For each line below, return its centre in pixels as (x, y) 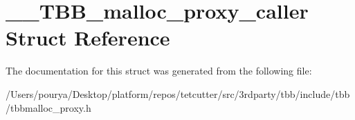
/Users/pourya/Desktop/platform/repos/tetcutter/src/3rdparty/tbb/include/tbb (178, 93)
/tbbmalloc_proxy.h (48, 107)
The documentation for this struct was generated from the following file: (159, 71)
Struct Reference (88, 38)
